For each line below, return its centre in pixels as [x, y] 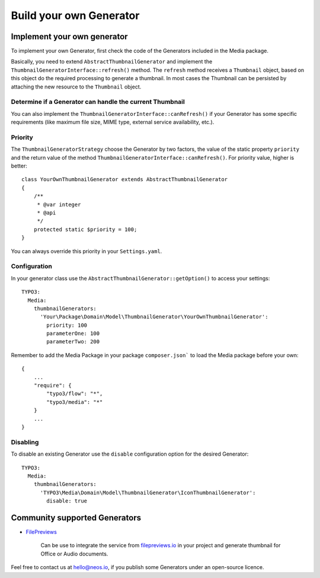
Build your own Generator [75, 15]
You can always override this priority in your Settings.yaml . [87, 251]
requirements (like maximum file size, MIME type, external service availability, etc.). [113, 122]
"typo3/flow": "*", [75, 394]
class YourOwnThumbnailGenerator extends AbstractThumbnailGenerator [125, 179]
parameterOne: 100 [73, 334]
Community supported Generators [76, 518]
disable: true [67, 501]
